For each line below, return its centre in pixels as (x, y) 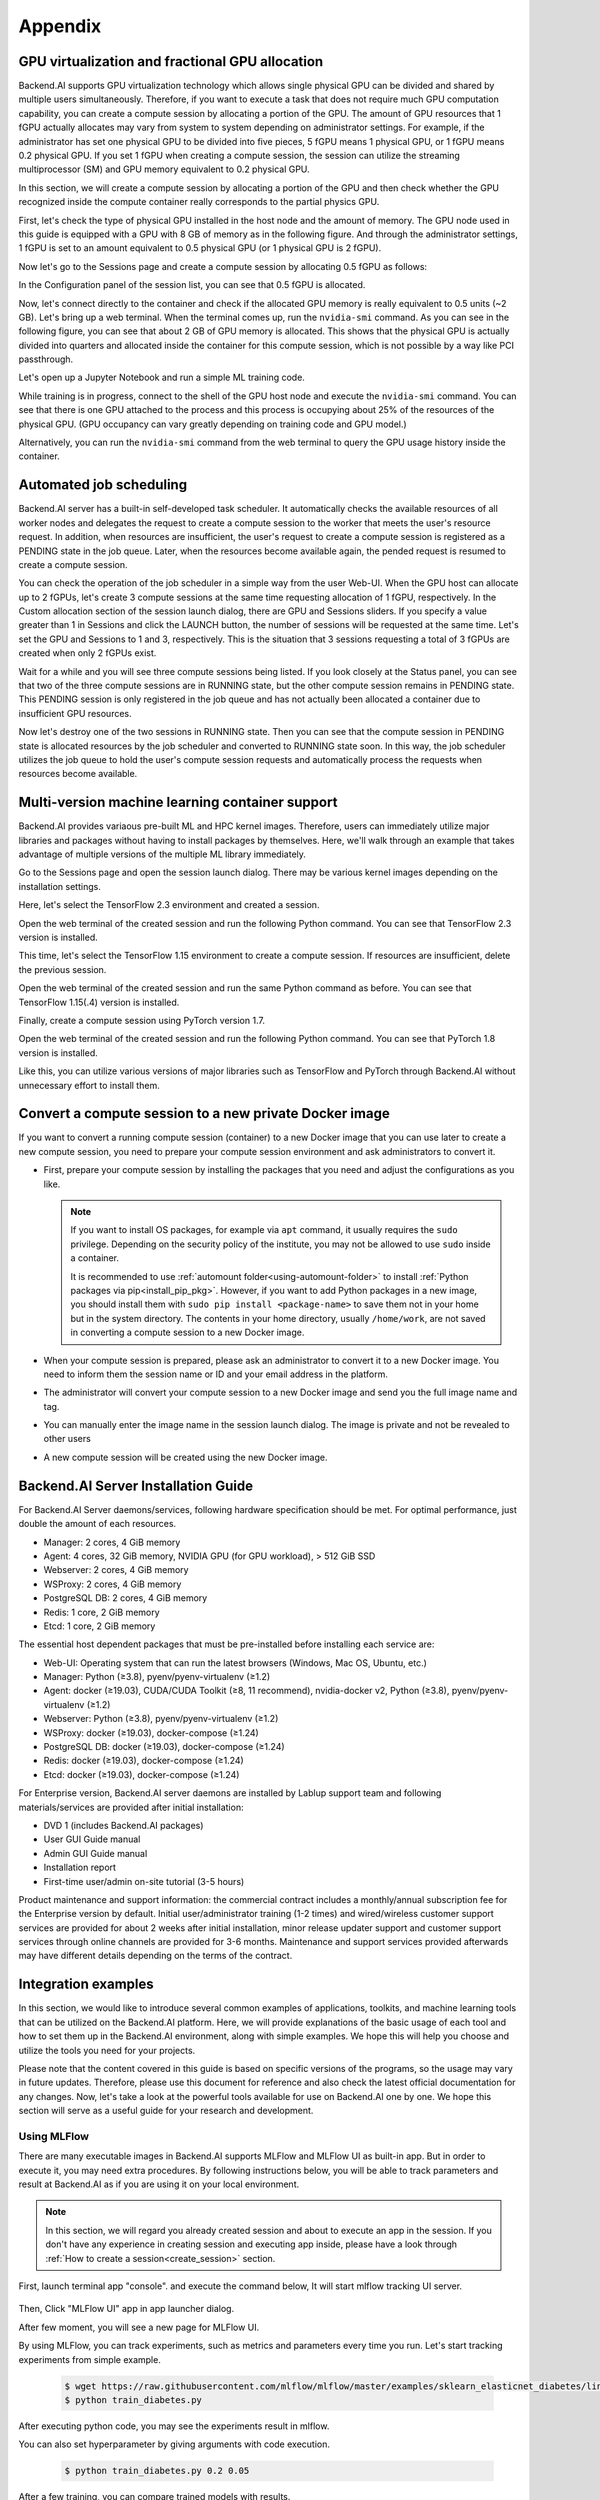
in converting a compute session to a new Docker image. (187, 1332)
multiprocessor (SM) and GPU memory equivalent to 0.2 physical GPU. (164, 169)
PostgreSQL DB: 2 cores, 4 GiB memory (125, 1598)
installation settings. (60, 886)
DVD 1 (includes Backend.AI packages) (123, 1825)
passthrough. (46, 359)
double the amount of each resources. (97, 1524)
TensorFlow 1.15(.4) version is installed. (99, 1002)
